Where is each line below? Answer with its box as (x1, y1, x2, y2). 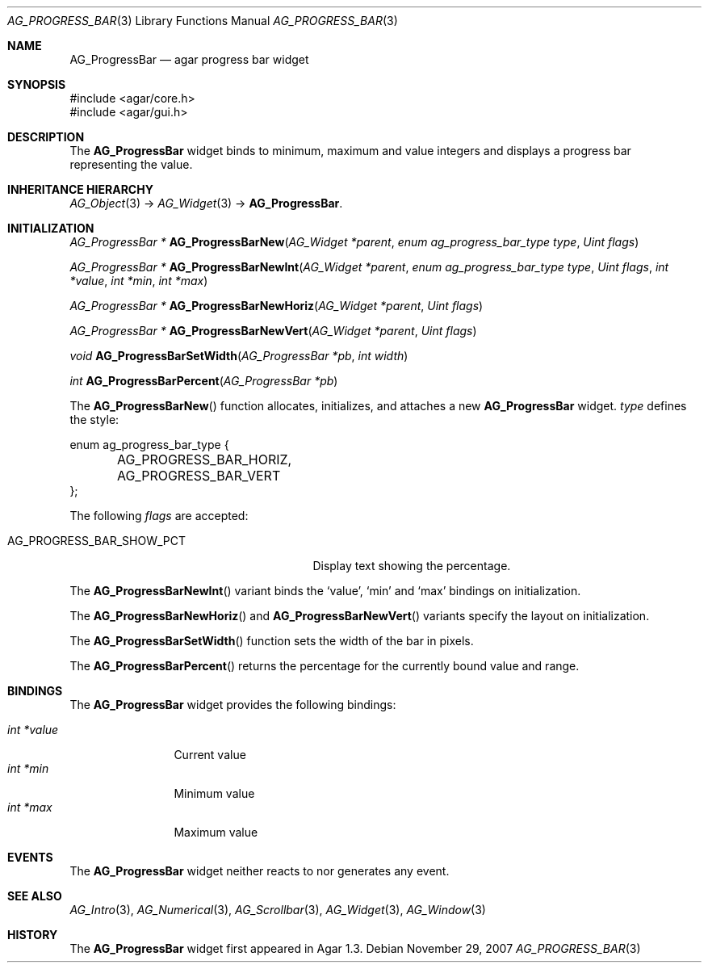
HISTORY (7, 928, 58, 942)
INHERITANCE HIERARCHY (7, 182, 153, 196)
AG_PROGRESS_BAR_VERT (116, 468, 281, 484)
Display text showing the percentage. (312, 559, 511, 573)
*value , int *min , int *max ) (69, 274, 208, 287)
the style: (69, 413, 119, 426)
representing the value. (69, 157, 193, 171)
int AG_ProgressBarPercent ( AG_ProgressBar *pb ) (69, 374, 338, 388)
